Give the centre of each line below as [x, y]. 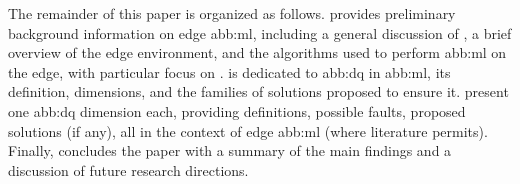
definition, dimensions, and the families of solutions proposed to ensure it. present [258, 91]
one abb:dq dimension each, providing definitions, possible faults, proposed [237, 110]
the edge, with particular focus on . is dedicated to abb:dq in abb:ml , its [229, 71]
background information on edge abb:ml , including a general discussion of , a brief [260, 32]
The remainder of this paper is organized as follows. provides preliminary [232, 13]
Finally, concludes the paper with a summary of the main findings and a [230, 150]
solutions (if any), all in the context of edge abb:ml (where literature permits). [248, 130]
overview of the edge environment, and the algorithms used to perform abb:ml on [257, 52]
